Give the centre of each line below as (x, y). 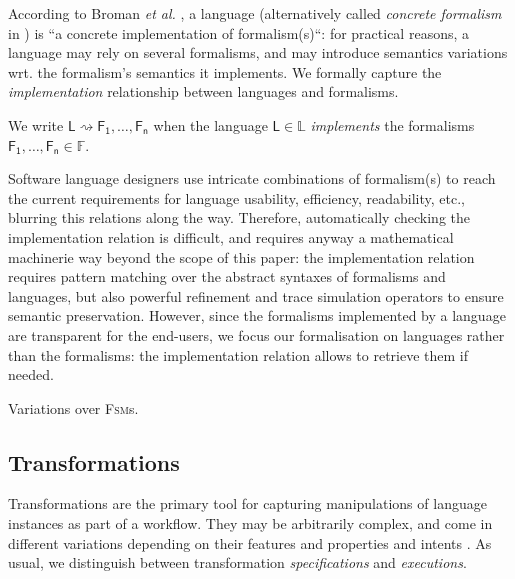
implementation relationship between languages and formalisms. (203, 91)
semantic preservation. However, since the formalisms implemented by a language (257, 315)
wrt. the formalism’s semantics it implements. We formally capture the (225, 71)
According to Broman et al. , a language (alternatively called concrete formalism (255, 13)
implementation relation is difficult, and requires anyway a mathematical (231, 236)
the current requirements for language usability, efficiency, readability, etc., (236, 197)
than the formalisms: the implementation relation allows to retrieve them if (238, 354)
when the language (210, 124)
